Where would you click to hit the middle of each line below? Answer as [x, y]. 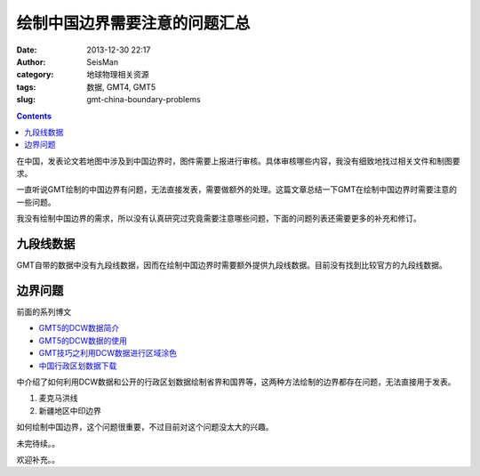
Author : [31, 61]
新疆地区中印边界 [70, 410]
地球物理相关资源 [118, 75]
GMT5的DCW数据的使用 [83, 340]
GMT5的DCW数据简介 [79, 328]
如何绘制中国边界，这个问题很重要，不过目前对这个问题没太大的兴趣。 [145, 427]
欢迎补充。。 [38, 459]
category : [35, 75]
